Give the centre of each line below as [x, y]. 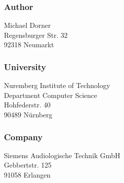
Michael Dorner [27, 25]
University [25, 66]
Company [23, 137]
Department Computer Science [51, 95]
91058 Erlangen [27, 175]
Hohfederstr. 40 [27, 105]
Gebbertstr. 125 [28, 165]
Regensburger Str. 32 [36, 35]
